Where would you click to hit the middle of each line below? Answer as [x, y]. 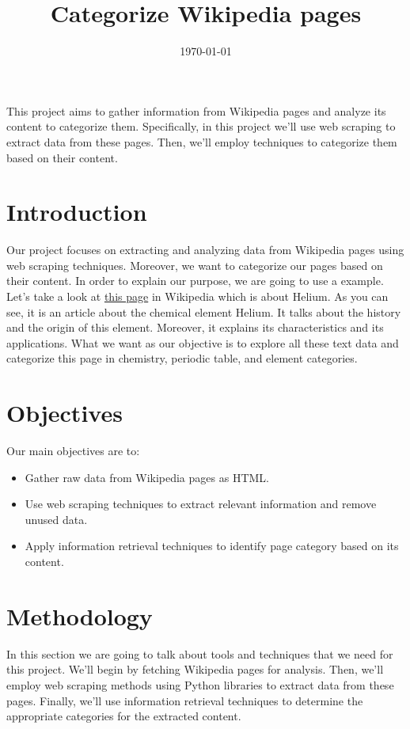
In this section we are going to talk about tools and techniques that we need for [200, 653]
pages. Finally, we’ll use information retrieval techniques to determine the [185, 700]
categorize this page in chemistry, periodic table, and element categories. [182, 358]
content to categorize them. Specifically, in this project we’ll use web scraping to [201, 126]
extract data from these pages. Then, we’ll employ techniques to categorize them [202, 141]
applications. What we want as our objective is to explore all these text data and [203, 342]
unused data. [56, 519]
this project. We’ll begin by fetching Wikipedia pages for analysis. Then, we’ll [195, 669]
